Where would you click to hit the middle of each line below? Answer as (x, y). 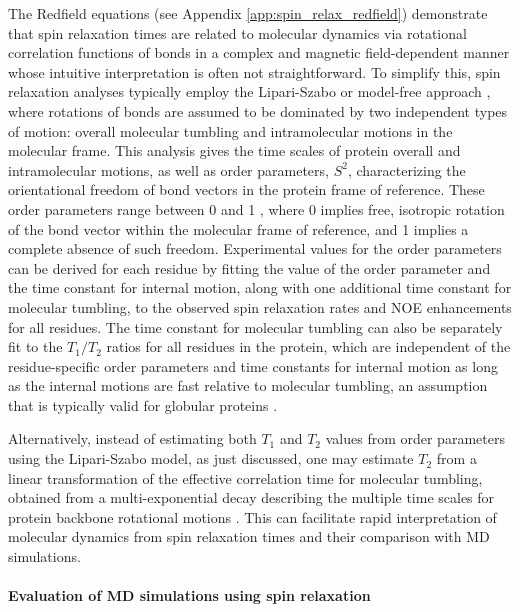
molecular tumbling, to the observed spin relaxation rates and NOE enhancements (260, 306)
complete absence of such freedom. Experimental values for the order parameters (255, 248)
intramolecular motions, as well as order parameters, (168, 169)
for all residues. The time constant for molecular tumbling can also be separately (255, 326)
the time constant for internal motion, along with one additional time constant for (260, 287)
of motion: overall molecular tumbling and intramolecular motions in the (230, 130)
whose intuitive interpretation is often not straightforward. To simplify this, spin (254, 71)
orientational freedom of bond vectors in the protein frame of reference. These (246, 189)
